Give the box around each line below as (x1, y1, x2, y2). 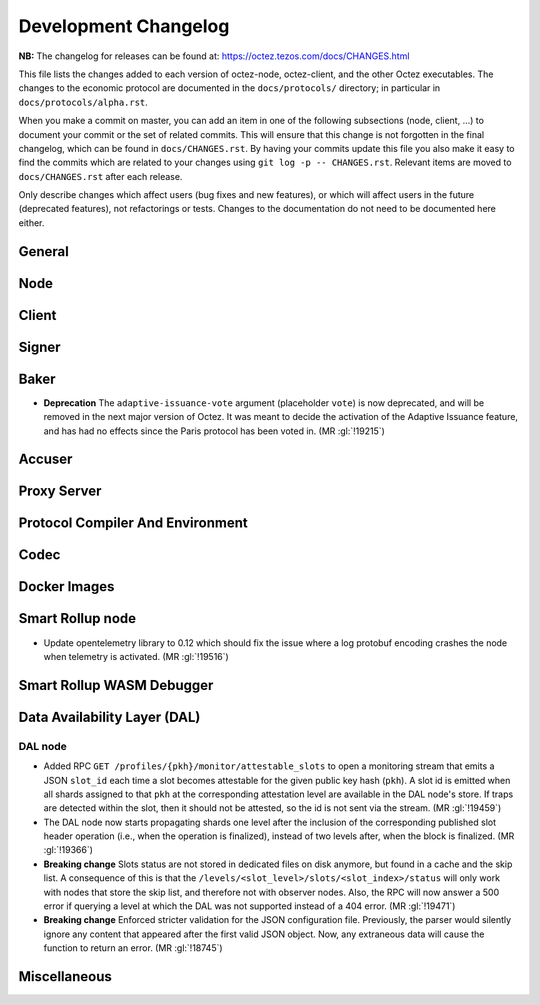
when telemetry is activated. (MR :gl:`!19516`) (43, 650, 229, 662)
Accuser (18, 451, 73, 468)
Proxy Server (18, 483, 102, 500)
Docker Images (18, 578, 115, 595)
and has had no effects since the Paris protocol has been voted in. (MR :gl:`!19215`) (43, 425, 385, 437)
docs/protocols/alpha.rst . (18, 96, 149, 108)
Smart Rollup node (18, 610, 137, 627)
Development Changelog (18, 15, 230, 37)
